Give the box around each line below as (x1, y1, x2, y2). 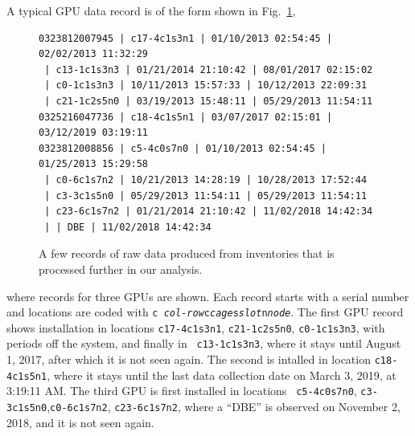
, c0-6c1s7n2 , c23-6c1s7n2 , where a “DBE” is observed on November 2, (47, 398, 401, 415)
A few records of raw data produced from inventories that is (39, 245, 335, 262)
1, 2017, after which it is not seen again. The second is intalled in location (6, 351, 371, 368)
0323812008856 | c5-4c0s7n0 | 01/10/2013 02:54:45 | (39, 142, 327, 154)
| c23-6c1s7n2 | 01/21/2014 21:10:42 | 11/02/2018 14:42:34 (44, 206, 373, 218)
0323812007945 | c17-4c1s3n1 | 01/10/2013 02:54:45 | (39, 32, 333, 44)
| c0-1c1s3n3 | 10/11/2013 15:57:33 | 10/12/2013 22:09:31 (44, 79, 368, 92)
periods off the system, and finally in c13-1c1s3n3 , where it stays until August (6, 335, 401, 352)
